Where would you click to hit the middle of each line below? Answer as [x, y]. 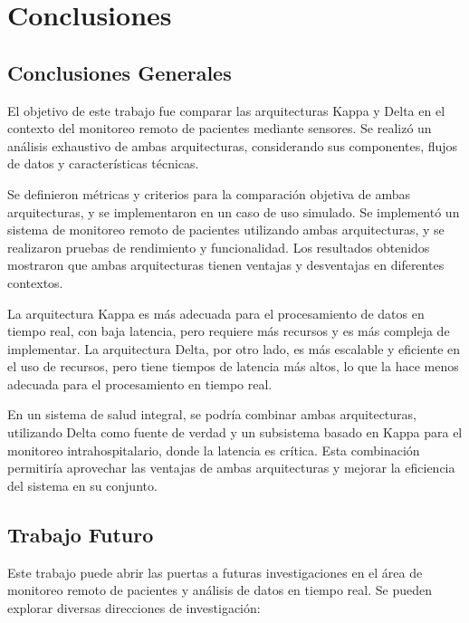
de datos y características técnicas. [103, 163]
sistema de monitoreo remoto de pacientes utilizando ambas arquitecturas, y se [226, 230]
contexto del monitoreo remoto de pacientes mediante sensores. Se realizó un [220, 128]
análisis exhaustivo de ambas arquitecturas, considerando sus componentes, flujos [233, 145]
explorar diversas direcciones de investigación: [134, 607]
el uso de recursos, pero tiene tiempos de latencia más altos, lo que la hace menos [233, 366]
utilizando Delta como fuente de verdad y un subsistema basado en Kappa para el [235, 432]
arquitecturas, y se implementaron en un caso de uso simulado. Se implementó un [234, 211]
